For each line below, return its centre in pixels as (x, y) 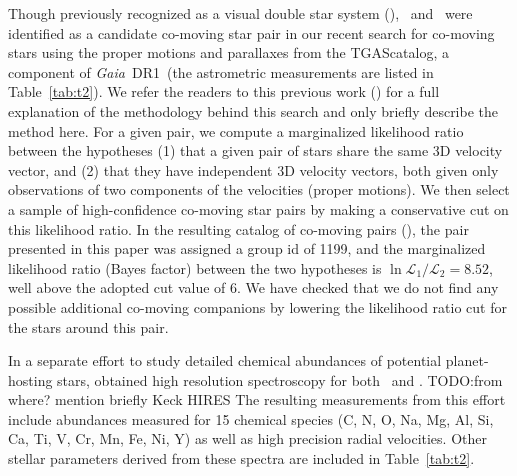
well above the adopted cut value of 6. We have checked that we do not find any (253, 287)
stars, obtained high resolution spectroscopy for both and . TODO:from (280, 379)
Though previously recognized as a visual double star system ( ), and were (240, 13)
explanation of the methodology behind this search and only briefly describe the (253, 110)
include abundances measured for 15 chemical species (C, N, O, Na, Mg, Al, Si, (251, 418)
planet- (467, 360)
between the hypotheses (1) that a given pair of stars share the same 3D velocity (255, 150)
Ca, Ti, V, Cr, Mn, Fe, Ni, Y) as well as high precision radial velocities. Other (247, 438)
